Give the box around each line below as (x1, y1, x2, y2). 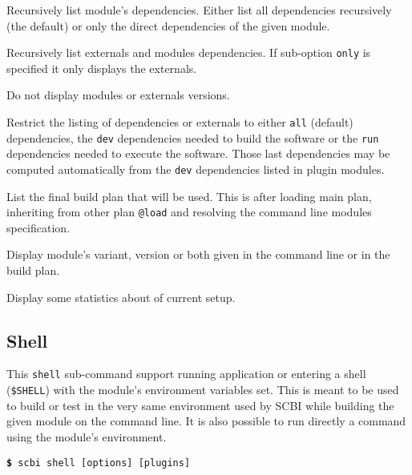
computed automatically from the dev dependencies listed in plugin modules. (6, 160, 385, 177)
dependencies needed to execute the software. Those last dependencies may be (6, 145, 390, 162)
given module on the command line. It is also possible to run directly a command (6, 413, 406, 429)
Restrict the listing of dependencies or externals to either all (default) (6, 114, 353, 131)
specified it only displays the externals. (6, 59, 197, 76)
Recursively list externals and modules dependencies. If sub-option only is (6, 44, 371, 61)
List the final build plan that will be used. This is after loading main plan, (6, 187, 372, 204)
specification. (6, 219, 71, 235)
